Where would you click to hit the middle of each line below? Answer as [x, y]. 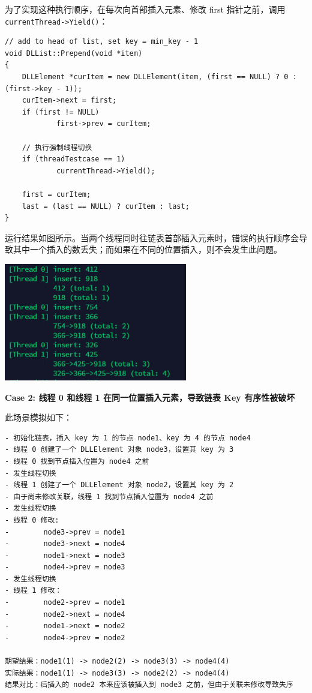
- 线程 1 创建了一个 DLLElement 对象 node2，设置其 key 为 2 [119, 485]
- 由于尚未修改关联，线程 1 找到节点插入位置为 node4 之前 [109, 496]
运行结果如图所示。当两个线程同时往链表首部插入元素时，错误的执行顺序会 [152, 237]
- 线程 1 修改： [34, 591]
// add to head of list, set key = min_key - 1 [102, 42]
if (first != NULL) [61, 112]
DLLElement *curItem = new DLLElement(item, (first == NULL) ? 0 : [159, 77]
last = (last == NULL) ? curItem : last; [106, 206]
